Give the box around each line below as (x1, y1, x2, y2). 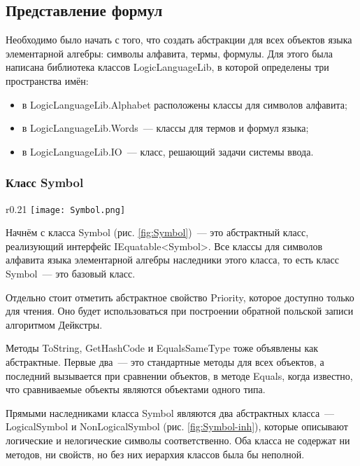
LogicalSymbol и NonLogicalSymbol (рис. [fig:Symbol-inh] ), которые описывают (6, 419, 348, 434)
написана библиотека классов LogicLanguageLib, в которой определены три (6, 60, 329, 74)
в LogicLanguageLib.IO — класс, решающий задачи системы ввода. (22, 144, 314, 158)
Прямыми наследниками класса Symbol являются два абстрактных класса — (6, 405, 335, 420)
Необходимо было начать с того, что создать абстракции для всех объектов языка (6, 32, 352, 47)
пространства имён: (6, 73, 89, 88)
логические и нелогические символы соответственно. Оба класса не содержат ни (6, 432, 350, 447)
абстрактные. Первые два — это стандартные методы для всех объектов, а (6, 354, 324, 369)
